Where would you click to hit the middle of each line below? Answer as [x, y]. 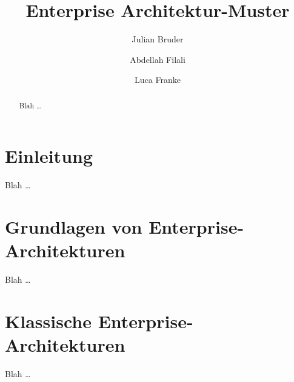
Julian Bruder [158, 39]
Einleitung [49, 156]
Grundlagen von [74, 227]
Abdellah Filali [158, 59]
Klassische [48, 321]
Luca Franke [158, 80]
